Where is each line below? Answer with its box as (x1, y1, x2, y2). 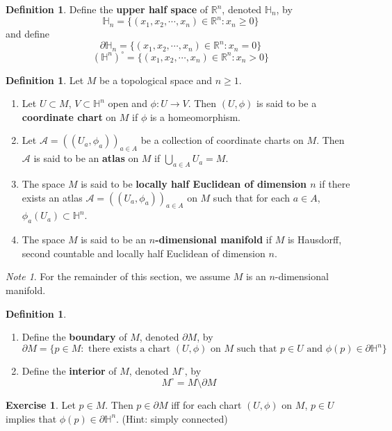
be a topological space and (99, 72, 212, 87)
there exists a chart (88, 344, 171, 355)
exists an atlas (22, 190, 83, 204)
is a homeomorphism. (149, 109, 241, 124)
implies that (6, 411, 57, 425)
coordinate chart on (22, 109, 117, 124)
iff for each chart (171, 397, 242, 412)
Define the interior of (22, 364, 117, 378)
